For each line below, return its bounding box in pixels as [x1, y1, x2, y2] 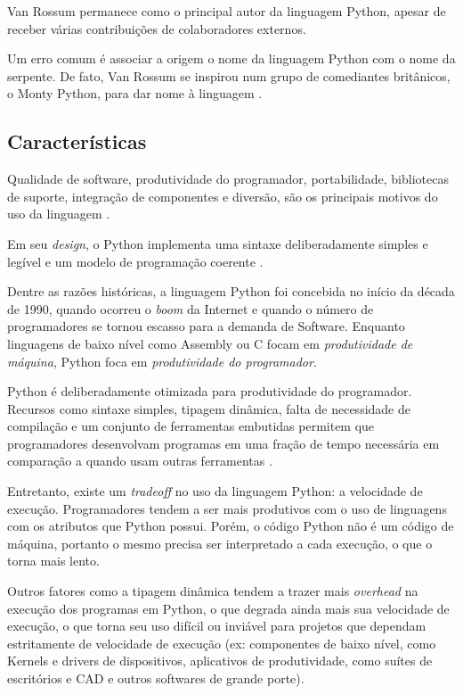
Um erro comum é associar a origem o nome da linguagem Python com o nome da [7, 49, 456, 68]
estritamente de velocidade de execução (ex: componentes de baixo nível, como [7, 633, 436, 652]
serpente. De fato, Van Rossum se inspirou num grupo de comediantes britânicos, [7, 66, 451, 85]
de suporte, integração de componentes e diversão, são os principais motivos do [7, 186, 438, 205]
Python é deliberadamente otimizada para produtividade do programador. [7, 382, 412, 401]
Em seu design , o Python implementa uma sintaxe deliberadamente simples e [7, 234, 428, 252]
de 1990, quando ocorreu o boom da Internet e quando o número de [7, 299, 374, 318]
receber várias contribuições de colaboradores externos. [7, 19, 306, 37]
